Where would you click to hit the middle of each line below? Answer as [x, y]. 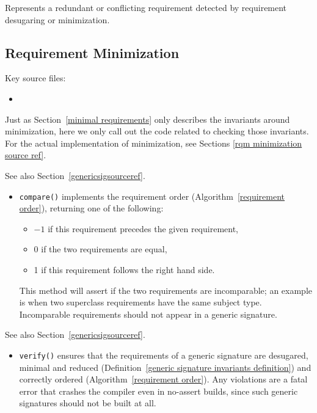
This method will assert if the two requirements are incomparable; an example [166, 290]
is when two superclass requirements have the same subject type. [140, 302]
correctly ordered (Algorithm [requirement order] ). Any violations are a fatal [163, 379]
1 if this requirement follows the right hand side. [124, 269]
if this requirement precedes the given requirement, [143, 228]
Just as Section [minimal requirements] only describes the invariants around [148, 119]
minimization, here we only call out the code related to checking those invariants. [157, 131]
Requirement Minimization [92, 52]
